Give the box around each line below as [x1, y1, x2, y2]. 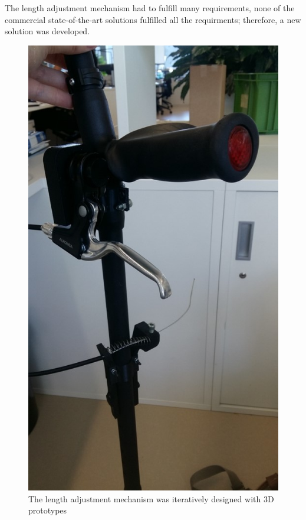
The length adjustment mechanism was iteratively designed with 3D [28, 492, 274, 505]
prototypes [28, 504, 67, 516]
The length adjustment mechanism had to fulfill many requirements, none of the [5, 2, 295, 14]
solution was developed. [5, 25, 90, 37]
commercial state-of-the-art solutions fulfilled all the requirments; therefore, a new [5, 13, 301, 25]
